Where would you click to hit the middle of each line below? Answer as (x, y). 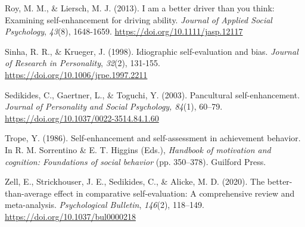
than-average (28, 193)
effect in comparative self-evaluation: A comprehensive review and (174, 193)
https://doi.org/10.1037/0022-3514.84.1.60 (82, 118)
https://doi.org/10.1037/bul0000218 (70, 216)
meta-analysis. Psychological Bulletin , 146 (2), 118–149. (105, 205)
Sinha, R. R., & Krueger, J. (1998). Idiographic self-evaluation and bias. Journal (152, 51)
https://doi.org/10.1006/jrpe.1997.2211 (76, 74)
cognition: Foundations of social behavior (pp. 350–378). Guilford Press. (136, 161)
